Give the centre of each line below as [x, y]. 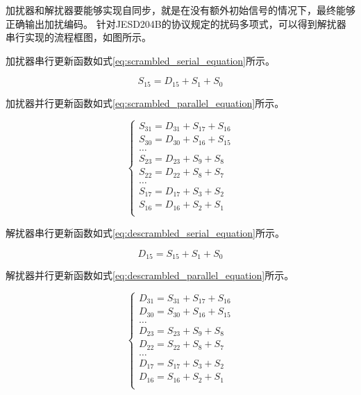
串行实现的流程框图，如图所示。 [78, 37]
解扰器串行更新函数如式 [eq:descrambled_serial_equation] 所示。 [145, 232]
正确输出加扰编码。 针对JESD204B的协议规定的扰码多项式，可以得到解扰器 [176, 23]
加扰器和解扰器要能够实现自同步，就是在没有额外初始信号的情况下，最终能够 [180, 10]
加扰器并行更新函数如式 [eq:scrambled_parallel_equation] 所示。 [145, 102]
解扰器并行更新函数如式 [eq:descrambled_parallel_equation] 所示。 [150, 275]
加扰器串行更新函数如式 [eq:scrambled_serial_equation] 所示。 [140, 60]
